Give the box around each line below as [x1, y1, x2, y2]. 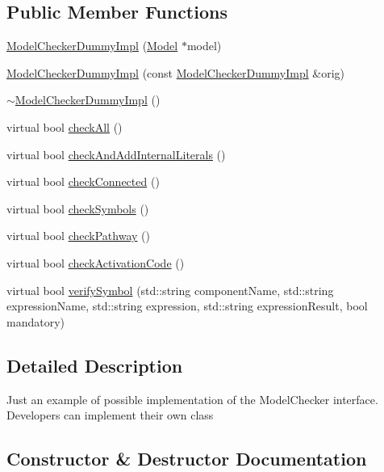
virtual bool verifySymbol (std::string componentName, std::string [6, 281, 334, 298]
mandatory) [6, 313, 65, 330]
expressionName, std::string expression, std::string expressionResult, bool [6, 297, 368, 314]
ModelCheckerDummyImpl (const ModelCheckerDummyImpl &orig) [6, 64, 345, 81]
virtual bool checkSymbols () [6, 200, 149, 217]
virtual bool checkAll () [6, 118, 123, 135]
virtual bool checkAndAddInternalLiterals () [6, 145, 226, 162]
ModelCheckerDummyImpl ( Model [6, 37, 178, 54]
